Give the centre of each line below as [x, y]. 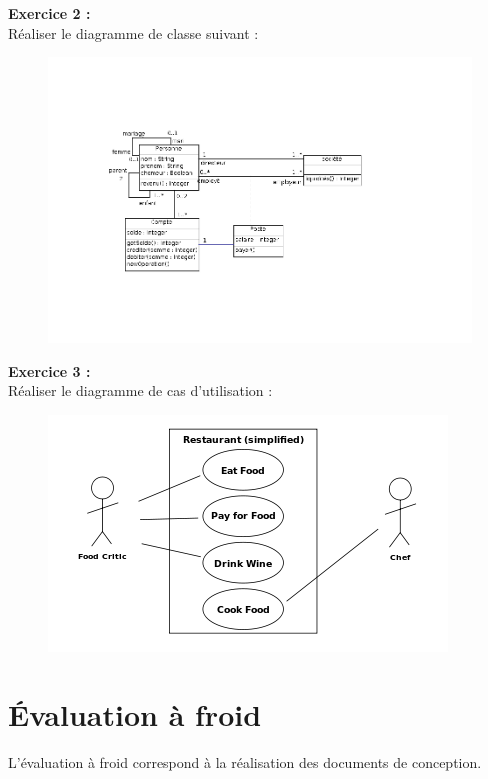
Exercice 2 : [49, 13]
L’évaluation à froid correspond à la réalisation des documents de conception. [245, 762]
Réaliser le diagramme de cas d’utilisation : [140, 390]
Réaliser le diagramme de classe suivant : [133, 32]
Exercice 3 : [49, 370]
